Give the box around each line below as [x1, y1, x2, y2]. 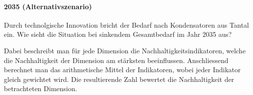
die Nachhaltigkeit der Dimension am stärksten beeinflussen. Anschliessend [4, 55, 229, 65]
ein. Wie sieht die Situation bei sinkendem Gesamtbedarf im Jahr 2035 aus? [4, 29, 232, 39]
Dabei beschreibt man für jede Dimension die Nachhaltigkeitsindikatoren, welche [4, 45, 246, 55]
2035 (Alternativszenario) [4, 1, 92, 11]
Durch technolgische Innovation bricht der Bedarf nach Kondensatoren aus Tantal [4, 19, 249, 30]
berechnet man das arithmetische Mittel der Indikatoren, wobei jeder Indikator [4, 64, 241, 75]
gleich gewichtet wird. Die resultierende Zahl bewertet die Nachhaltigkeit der [4, 74, 234, 84]
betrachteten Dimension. [4, 83, 77, 94]
